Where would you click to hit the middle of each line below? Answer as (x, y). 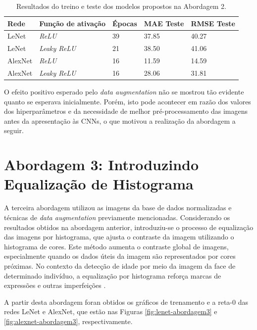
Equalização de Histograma (99, 184)
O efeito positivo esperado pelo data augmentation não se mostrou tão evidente (124, 92)
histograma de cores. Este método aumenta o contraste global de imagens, (116, 246)
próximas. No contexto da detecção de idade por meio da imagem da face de (120, 265)
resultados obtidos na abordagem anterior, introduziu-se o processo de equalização (129, 227)
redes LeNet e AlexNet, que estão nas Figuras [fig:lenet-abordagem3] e (111, 311)
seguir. (14, 130)
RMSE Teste (213, 23)
